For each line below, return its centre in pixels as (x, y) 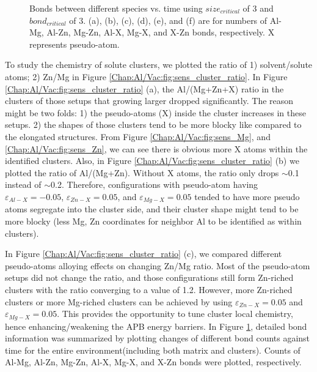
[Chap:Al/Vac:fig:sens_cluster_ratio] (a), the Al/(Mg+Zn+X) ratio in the (144, 88)
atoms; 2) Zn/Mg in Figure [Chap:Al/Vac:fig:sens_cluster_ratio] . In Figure (146, 76)
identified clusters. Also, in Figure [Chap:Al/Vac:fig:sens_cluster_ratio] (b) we (152, 161)
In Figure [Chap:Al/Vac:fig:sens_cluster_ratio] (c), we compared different (144, 254)
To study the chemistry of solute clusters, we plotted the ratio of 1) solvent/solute (159, 65)
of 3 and (258, 8)
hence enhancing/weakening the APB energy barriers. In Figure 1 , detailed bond (156, 326)
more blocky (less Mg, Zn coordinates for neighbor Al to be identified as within (153, 221)
